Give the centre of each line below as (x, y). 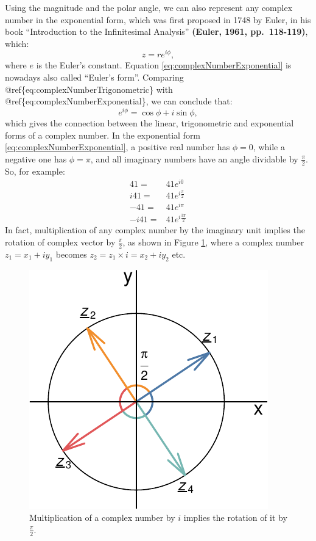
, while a (269, 147)
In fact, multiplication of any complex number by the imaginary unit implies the (155, 230)
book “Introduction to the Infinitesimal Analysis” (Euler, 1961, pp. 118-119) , (156, 31)
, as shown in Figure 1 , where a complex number (213, 242)
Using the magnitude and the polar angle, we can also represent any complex (149, 7)
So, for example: (35, 171)
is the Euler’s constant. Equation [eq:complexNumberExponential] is (164, 65)
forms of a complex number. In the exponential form (103, 135)
